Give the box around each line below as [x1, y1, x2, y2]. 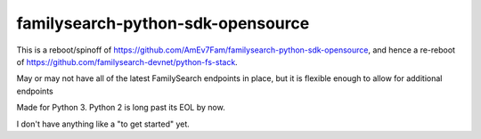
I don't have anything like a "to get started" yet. [16, 119, 191, 129]
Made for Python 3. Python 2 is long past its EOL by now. [16, 102, 226, 113]
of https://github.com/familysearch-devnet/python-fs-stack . [16, 56, 238, 67]
